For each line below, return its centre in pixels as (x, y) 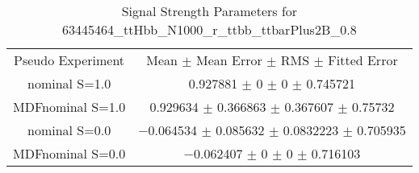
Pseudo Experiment (69, 60)
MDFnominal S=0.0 (69, 153)
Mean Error (229, 60)
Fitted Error (363, 60)
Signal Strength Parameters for (209, 11)
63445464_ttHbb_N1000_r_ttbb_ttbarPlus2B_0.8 (209, 29)
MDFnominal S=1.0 (69, 107)
